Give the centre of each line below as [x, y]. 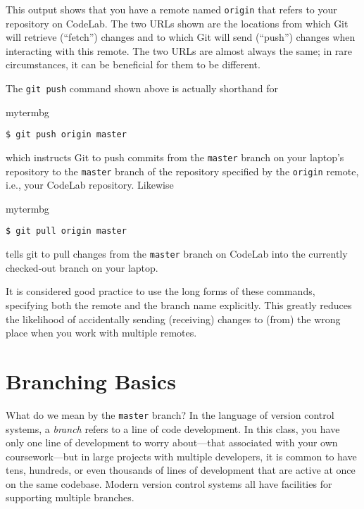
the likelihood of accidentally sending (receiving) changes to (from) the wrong [173, 319]
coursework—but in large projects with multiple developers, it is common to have [181, 456]
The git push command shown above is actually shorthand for [142, 88]
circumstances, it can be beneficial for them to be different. [133, 64]
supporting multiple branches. [70, 497]
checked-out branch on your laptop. [82, 267]
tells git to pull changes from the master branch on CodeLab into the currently [177, 254]
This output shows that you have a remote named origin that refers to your [171, 9]
